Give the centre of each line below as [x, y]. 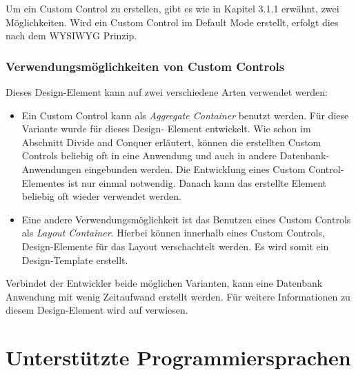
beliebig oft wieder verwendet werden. [101, 196]
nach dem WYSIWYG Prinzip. [71, 36]
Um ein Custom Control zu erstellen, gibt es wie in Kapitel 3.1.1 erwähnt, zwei [172, 8]
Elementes [43, 182]
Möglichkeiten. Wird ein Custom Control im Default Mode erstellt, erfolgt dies [172, 22]
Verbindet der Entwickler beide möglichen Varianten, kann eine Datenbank [164, 283]
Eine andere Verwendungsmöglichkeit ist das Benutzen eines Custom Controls [186, 219]
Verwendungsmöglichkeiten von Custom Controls [145, 66]
